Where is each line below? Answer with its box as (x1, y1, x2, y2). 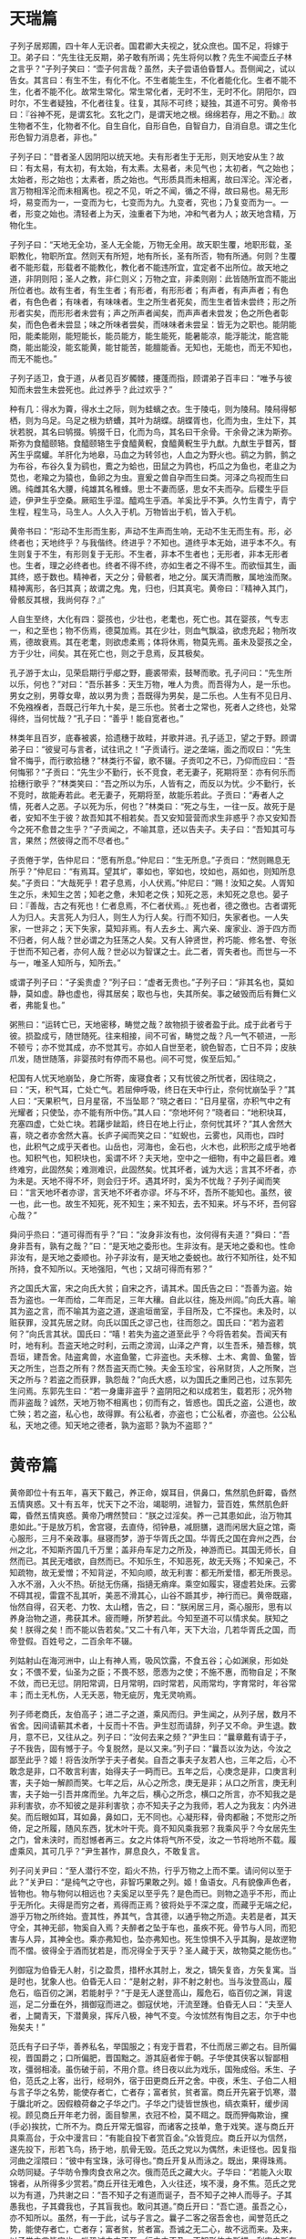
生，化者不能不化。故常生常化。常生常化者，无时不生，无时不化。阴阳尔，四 (9, 86, 297, 97)
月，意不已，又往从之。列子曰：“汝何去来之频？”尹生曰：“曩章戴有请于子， (9, 1731, 291, 1742)
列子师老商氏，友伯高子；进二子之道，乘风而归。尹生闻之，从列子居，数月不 (9, 1708, 297, 1719)
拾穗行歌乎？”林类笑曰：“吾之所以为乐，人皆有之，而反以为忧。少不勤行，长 (9, 777, 296, 788)
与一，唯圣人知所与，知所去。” (9, 956, 121, 968)
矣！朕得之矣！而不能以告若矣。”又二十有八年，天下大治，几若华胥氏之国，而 (9, 1623, 297, 1635)
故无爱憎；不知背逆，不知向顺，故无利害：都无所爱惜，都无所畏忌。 (40, 1567, 297, 1578)
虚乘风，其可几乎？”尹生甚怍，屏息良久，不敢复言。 (9, 1845, 205, 1856)
